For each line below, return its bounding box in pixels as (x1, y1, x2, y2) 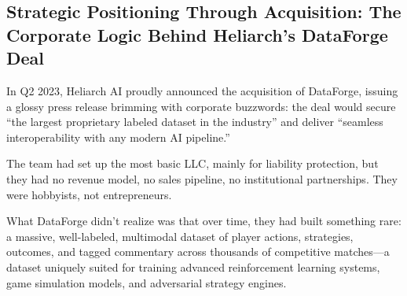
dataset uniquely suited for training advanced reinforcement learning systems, (6, 258, 380, 275)
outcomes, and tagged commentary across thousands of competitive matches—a (6, 243, 390, 260)
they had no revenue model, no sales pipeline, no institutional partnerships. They (6, 170, 398, 187)
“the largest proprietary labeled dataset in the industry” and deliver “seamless (6, 113, 383, 130)
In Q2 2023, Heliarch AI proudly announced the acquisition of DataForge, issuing (6, 82, 398, 98)
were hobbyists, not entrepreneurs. (6, 186, 172, 202)
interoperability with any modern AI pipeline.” (6, 128, 230, 145)
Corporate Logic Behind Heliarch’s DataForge (6, 22, 388, 46)
